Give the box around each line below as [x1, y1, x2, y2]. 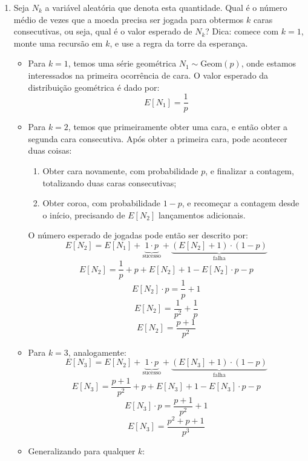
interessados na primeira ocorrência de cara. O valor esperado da [28, 68, 269, 81]
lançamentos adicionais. [158, 208, 246, 221]
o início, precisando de [42, 208, 125, 221]
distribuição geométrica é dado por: [28, 80, 160, 93]
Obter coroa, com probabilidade [42, 197, 160, 209]
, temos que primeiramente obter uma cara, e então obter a [68, 120, 288, 133]
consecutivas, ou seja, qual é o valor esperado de [13, 25, 192, 38]
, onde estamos [241, 57, 297, 70]
